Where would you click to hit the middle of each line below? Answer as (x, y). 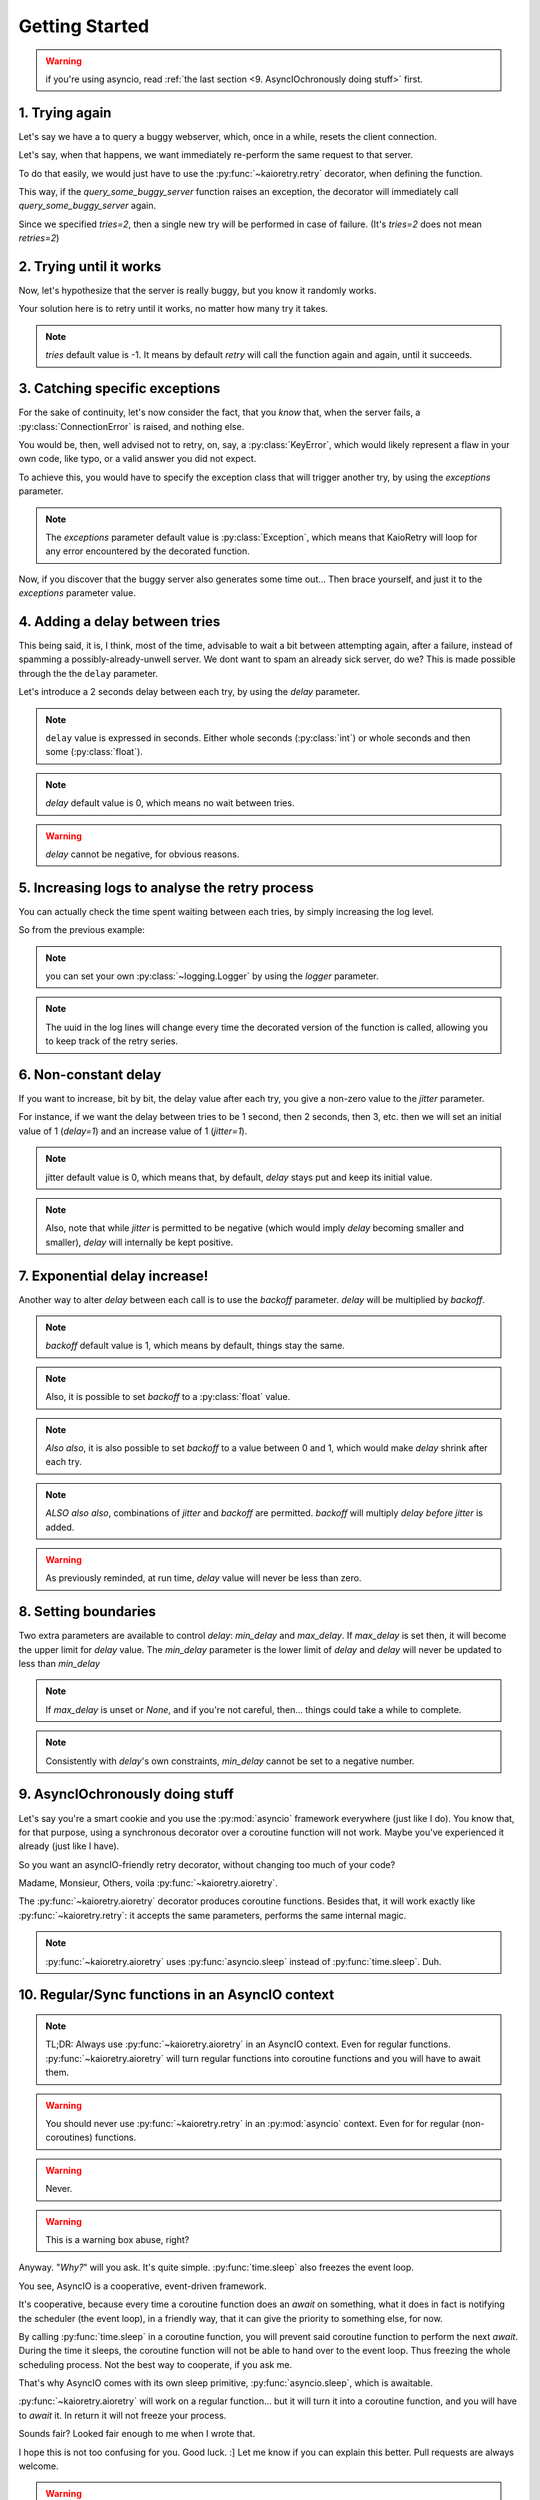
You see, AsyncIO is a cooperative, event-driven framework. (142, 2286)
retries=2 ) (39, 238)
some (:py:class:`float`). (94, 752)
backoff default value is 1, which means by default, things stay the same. (195, 1346)
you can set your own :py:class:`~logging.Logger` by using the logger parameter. (212, 976)
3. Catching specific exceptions (119, 388)
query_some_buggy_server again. (87, 206)
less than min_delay (59, 1664)
